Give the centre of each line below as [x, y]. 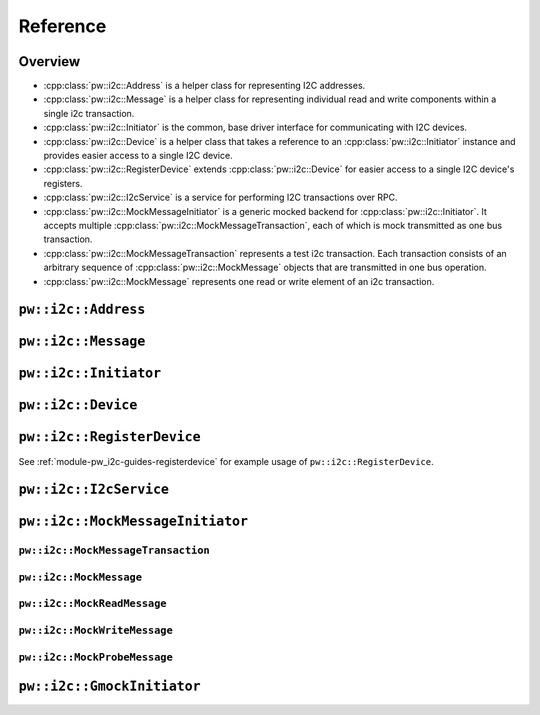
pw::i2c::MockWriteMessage [96, 630]
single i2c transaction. [89, 113]
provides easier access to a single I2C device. [138, 156]
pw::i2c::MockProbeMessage [96, 657]
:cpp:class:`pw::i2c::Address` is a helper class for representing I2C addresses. [204, 86]
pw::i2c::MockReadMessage [92, 603]
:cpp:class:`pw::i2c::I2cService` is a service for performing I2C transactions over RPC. [221, 197]
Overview [49, 61]
